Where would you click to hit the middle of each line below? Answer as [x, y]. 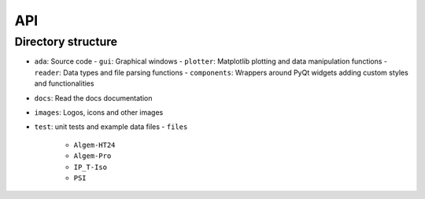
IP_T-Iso [91, 167]
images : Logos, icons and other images [99, 112]
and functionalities [64, 83]
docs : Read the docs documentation [93, 98]
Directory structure [66, 42]
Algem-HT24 [94, 145]
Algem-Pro [92, 156]
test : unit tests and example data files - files [111, 127]
